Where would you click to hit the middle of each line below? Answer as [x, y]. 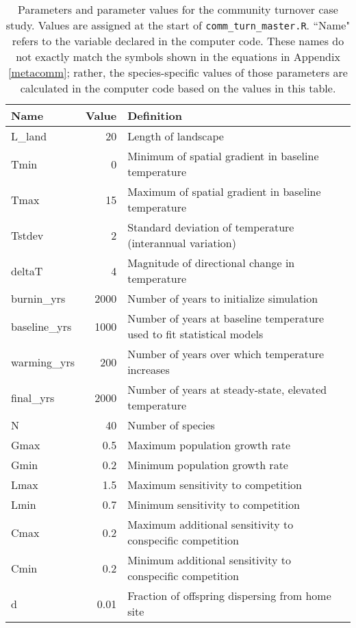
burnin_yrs [38, 298]
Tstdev [27, 235]
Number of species [171, 425]
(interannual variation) [182, 243]
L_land [29, 136]
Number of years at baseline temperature [226, 318]
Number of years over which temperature [226, 354]
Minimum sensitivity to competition [214, 504]
